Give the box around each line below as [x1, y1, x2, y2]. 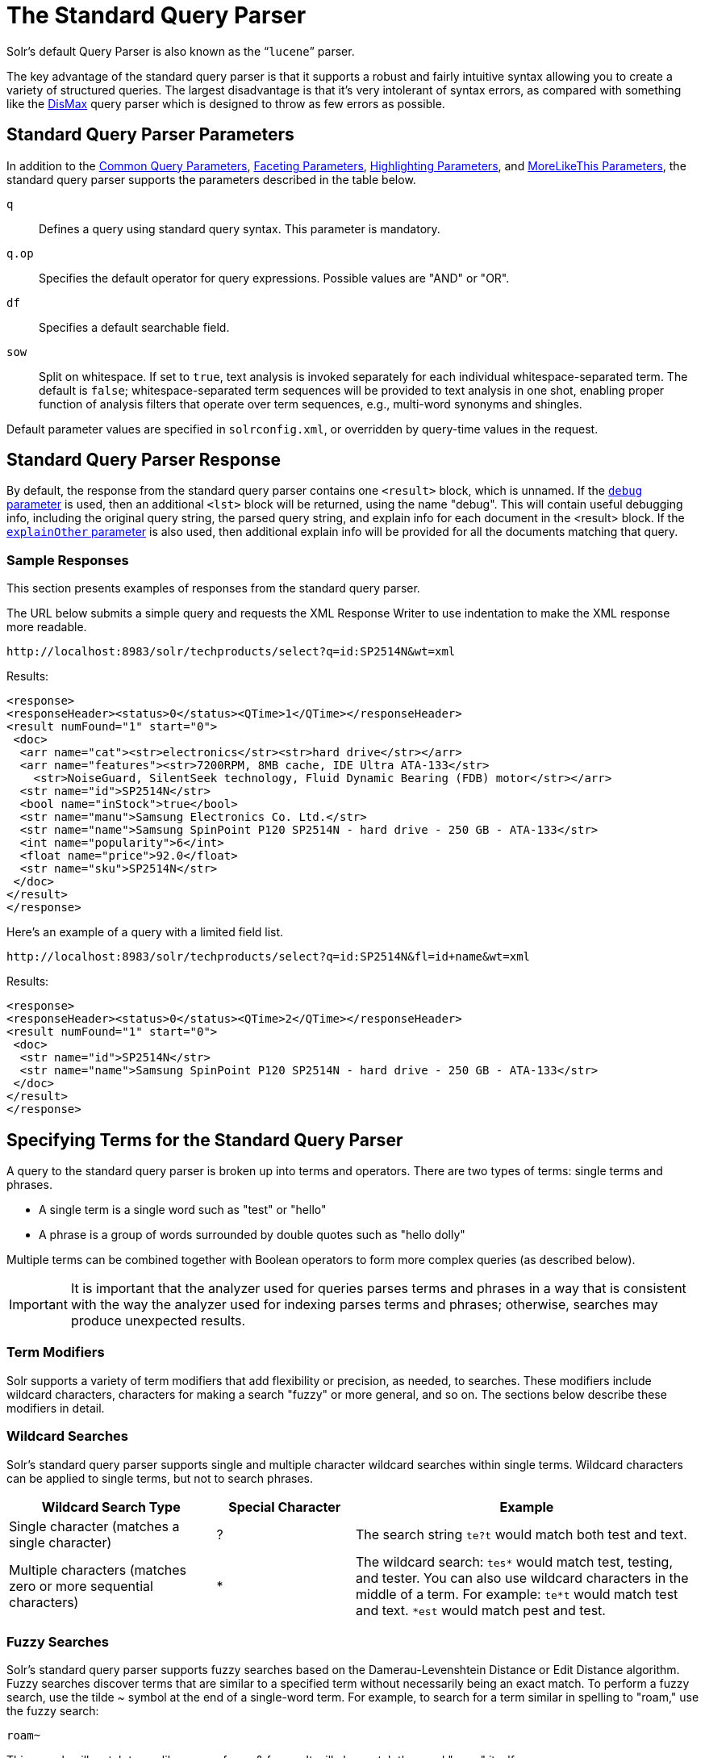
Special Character [228, 1498, 341, 1515]
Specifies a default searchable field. [39, 320, 230, 334]
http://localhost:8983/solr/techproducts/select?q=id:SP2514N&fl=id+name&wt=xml [6, 950, 531, 964]
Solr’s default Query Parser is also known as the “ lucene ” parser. [6, 44, 355, 58]
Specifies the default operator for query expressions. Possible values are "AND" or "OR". [39, 270, 510, 285]
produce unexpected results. [70, 1312, 246, 1329]
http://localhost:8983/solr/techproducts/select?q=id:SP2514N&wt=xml [6, 645, 456, 659]
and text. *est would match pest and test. [355, 1601, 606, 1618]
